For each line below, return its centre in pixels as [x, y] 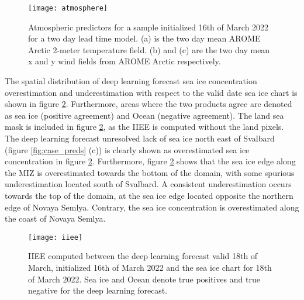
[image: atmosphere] [68, 8]
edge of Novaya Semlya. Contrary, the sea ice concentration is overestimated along [152, 207]
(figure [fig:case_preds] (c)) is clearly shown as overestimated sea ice [127, 149]
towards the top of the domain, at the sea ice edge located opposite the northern [149, 195]
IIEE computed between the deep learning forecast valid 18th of [143, 256]
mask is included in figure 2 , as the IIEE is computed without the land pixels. [144, 127]
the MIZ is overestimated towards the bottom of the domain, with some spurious [150, 172]
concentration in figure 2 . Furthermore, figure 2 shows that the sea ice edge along [150, 161]
